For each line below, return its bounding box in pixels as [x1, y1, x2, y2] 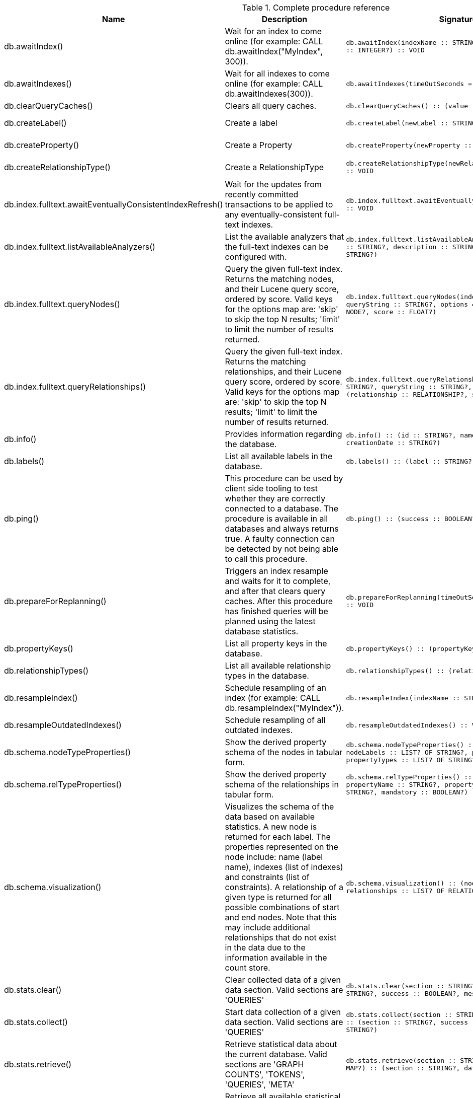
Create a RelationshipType [225, 162, 324, 172]
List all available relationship [225, 661, 331, 671]
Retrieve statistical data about [225, 1039, 337, 1049]
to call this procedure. [225, 554, 308, 564]
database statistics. [225, 626, 299, 636]
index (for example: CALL [225, 693, 321, 703]
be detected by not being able [225, 544, 339, 554]
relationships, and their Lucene [225, 367, 342, 377]
